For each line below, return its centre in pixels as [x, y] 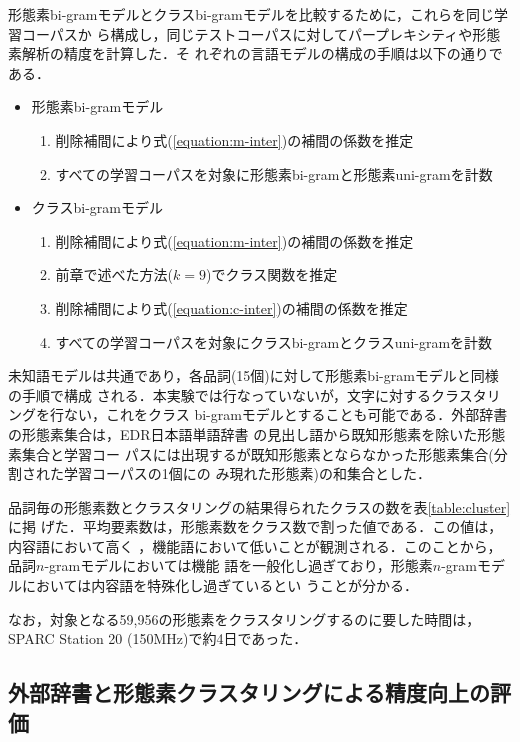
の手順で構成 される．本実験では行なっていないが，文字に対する [220, 394]
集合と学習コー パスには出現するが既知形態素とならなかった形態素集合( [257, 453]
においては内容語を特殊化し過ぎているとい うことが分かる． [219, 585]
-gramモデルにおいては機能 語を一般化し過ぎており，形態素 [238, 565]
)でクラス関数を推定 [272, 274]
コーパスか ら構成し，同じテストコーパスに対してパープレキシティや [247, 33]
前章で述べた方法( [114, 274]
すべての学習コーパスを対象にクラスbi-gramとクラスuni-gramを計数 [274, 341]
